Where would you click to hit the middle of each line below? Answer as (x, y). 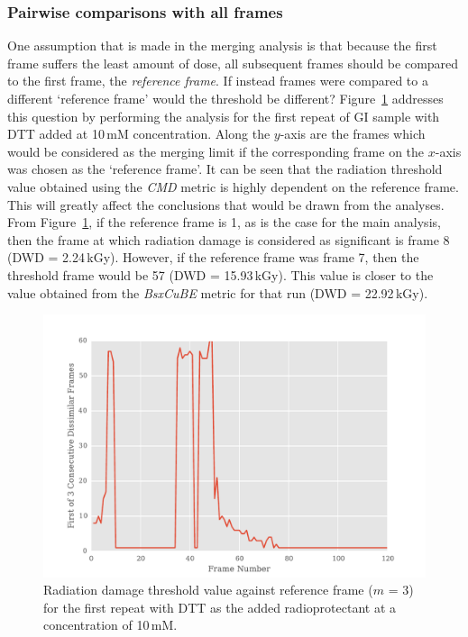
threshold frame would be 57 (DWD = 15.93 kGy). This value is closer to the (220, 274)
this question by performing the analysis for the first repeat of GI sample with (224, 116)
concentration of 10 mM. (110, 625)
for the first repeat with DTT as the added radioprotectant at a (220, 607)
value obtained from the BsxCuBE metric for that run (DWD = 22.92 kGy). (218, 292)
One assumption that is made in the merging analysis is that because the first (222, 45)
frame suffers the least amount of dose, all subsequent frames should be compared (233, 63)
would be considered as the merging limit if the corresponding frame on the (216, 151)
